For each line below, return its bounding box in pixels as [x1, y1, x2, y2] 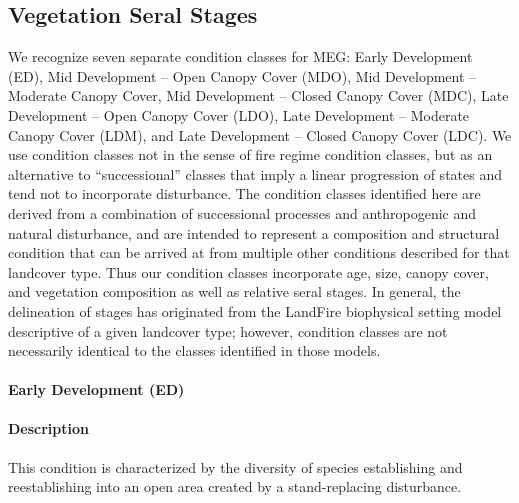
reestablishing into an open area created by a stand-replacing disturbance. [8, 476, 462, 497]
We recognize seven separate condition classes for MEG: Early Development [8, 46, 473, 67]
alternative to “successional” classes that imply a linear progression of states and [8, 163, 502, 184]
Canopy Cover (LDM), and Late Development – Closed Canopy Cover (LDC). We [8, 124, 512, 145]
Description [8, 418, 90, 439]
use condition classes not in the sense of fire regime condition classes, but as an [8, 144, 493, 165]
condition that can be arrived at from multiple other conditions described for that [8, 242, 510, 263]
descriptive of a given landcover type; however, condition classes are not [8, 320, 448, 341]
